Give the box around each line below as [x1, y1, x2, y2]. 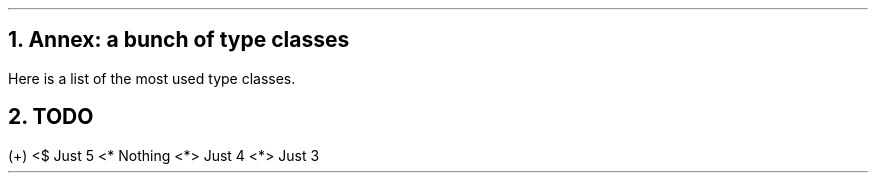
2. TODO [8, 104, 94, 130]
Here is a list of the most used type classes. [8, 69, 296, 87]
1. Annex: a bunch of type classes [8, 27, 350, 53]
